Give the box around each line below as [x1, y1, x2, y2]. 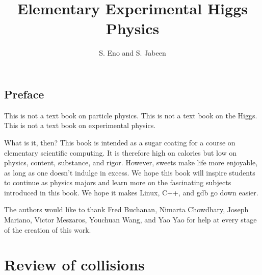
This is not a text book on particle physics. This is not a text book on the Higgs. [4, 110, 257, 120]
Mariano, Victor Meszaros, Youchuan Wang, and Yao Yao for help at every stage [4, 214, 257, 225]
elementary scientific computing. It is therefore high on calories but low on [4, 147, 237, 158]
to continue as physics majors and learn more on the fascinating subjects [4, 177, 231, 188]
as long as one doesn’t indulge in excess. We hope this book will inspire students [4, 167, 255, 178]
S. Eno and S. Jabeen [99, 47, 166, 58]
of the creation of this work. [4, 224, 91, 235]
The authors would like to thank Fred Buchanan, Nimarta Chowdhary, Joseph [4, 204, 249, 215]
